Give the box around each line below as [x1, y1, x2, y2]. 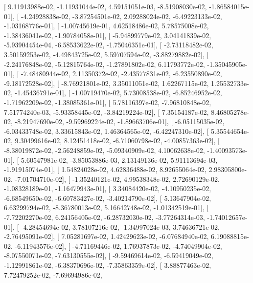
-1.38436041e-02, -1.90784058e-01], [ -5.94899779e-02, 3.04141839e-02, [4, 30, 211, 40]
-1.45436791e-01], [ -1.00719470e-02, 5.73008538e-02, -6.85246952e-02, [15, 87, 222, 98]
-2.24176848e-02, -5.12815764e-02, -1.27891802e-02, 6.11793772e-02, [4, 59, 205, 69]
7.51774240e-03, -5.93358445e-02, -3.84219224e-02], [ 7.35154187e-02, [4, 107, 209, 117]
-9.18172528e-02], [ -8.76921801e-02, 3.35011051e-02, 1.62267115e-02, [4, 78, 209, 88]
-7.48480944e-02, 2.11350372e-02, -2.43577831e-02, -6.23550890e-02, [21, 68, 222, 79]
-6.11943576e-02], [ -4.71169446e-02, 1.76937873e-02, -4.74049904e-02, [15, 240, 222, 251]
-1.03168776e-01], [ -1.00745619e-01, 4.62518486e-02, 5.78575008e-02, [4, 21, 209, 31]
